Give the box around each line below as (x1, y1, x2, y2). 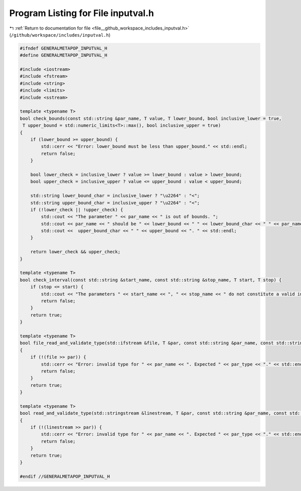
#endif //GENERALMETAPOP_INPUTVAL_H (20, 473, 110, 479)
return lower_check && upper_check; (30, 249, 120, 255)
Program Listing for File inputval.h (9, 8, 154, 19)
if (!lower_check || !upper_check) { (30, 207, 123, 213)
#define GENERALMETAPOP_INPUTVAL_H (20, 53, 107, 58)
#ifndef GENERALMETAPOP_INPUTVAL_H (20, 45, 107, 51)
